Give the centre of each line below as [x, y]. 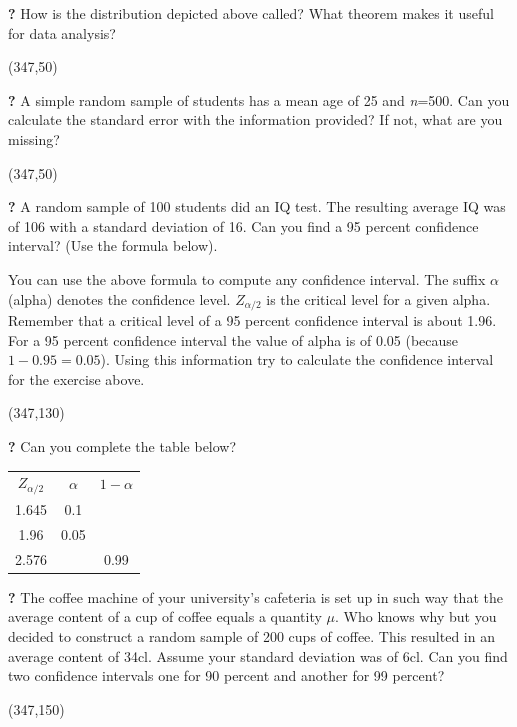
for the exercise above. [76, 378]
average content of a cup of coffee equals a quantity [165, 616]
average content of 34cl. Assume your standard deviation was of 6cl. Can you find [258, 655]
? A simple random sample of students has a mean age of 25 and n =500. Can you [259, 99]
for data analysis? [62, 32]
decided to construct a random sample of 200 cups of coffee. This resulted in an [251, 635]
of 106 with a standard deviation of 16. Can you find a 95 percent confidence [243, 225]
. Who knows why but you [416, 616]
